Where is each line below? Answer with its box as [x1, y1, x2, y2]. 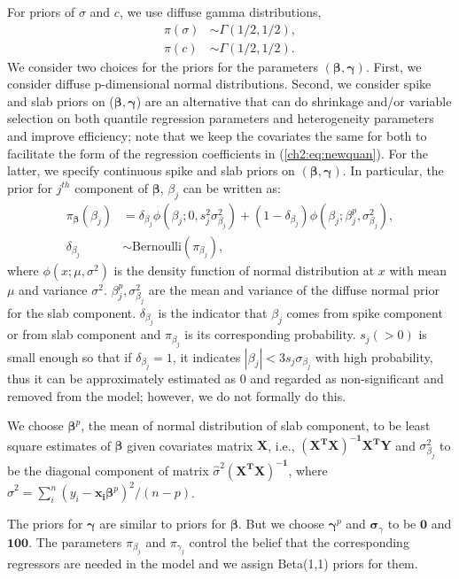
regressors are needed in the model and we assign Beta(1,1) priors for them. [7, 554, 418, 573]
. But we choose [238, 514, 324, 533]
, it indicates [172, 347, 241, 366]
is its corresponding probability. [184, 325, 356, 344]
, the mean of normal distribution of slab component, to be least [81, 416, 431, 435]
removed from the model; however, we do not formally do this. [7, 386, 346, 405]
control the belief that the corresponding [189, 532, 409, 551]
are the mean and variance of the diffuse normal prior [148, 280, 440, 298]
